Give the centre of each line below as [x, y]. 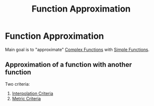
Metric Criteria [26, 98]
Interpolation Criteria [33, 93]
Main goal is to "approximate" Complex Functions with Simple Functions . [77, 49]
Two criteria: [17, 84]
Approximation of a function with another [69, 65]
